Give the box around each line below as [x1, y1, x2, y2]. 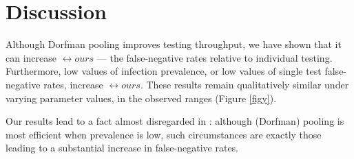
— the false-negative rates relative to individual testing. [96, 50, 333, 64]
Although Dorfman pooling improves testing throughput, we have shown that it [6, 37, 342, 51]
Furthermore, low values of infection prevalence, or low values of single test [6, 64, 322, 78]
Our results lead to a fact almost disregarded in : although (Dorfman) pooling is [6, 114, 344, 128]
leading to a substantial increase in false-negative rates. [6, 140, 239, 155]
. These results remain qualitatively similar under [140, 77, 349, 91]
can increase [6, 50, 56, 64]
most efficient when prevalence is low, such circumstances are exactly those [6, 127, 322, 141]
